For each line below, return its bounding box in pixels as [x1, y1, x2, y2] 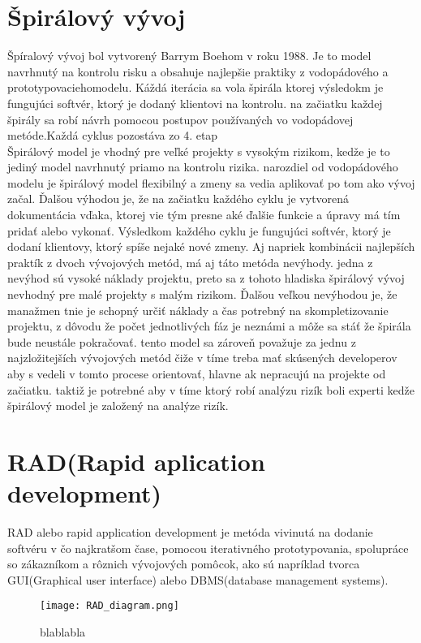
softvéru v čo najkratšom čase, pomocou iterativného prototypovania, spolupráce [7, 539, 409, 556]
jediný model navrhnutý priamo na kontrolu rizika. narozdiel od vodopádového [7, 158, 398, 175]
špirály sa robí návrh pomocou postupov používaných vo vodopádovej [7, 110, 354, 127]
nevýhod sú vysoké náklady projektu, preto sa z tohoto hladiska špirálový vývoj [7, 270, 405, 287]
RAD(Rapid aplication [7, 444, 265, 477]
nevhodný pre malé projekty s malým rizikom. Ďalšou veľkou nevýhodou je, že [7, 286, 397, 303]
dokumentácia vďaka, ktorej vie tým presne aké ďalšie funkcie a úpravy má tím [7, 206, 401, 223]
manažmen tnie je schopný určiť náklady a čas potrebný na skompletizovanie [7, 301, 389, 318]
